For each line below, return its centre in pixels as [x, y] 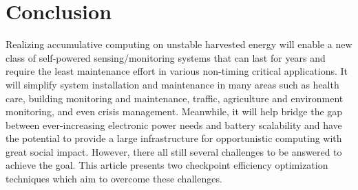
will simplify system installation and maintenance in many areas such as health [172, 84]
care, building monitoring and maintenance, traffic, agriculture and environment [175, 98]
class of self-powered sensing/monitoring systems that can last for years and [166, 57]
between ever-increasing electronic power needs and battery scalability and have [174, 124]
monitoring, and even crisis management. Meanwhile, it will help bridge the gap [174, 111]
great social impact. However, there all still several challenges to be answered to [174, 151]
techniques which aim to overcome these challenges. [114, 179]
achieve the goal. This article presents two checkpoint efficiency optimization [167, 165]
